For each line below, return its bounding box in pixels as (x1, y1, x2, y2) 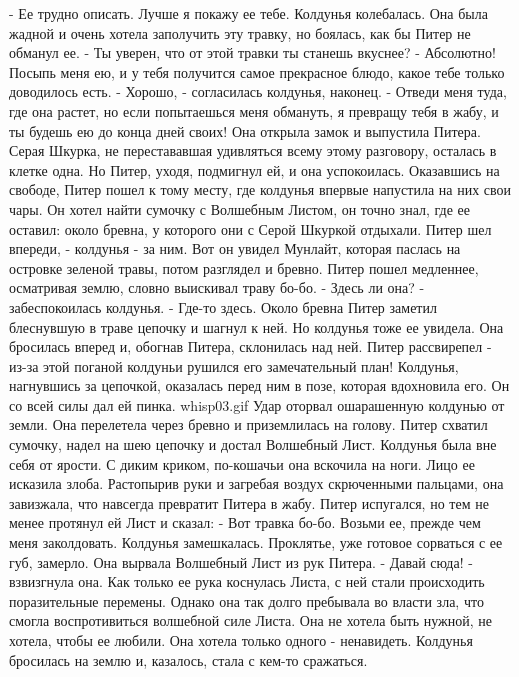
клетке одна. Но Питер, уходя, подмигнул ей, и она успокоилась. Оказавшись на (9, 159, 500, 180)
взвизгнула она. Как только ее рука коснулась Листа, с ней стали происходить (9, 571, 485, 592)
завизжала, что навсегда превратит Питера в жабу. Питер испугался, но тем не (9, 492, 489, 513)
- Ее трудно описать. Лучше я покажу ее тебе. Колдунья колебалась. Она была (9, 3, 488, 23)
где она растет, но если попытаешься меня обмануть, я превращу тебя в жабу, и (9, 100, 499, 121)
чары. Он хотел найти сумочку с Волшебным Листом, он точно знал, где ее (9, 198, 470, 219)
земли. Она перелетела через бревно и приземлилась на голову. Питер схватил (9, 414, 488, 435)
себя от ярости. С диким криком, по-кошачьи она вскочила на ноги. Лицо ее (9, 453, 475, 474)
